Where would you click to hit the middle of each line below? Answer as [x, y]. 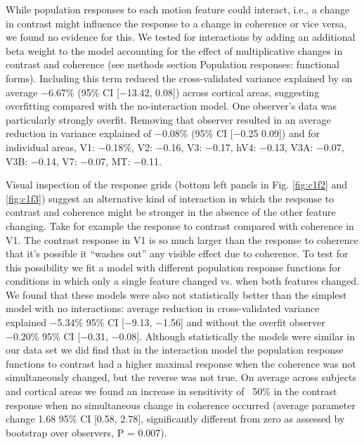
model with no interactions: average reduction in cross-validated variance [163, 308]
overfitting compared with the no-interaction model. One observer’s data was [171, 106]
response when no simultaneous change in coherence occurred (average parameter [181, 405]
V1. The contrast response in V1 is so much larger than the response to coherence [182, 239]
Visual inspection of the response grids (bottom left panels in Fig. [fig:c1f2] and [177, 185]
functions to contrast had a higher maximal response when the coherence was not [181, 363]
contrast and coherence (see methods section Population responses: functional [173, 64]
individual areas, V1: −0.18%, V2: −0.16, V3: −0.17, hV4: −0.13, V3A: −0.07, [175, 147]
